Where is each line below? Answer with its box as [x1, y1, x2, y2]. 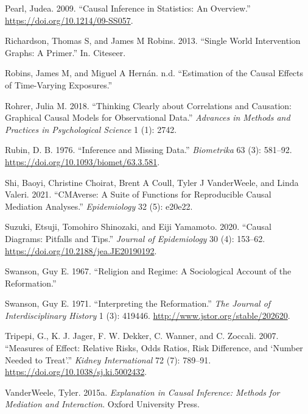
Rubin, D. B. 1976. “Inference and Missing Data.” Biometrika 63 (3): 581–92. [5, 143, 292, 156]
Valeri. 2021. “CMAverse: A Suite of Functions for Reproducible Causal [5, 188, 271, 201]
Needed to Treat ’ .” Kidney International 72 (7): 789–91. [5, 353, 211, 366]
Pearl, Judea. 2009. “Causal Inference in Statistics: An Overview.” [5, 2, 251, 14]
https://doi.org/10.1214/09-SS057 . [5, 13, 133, 26]
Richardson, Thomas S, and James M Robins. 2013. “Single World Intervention [5, 34, 301, 47]
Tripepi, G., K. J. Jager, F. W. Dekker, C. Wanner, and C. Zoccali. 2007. [5, 329, 279, 342]
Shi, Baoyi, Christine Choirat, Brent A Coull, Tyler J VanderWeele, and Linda [5, 176, 299, 188]
